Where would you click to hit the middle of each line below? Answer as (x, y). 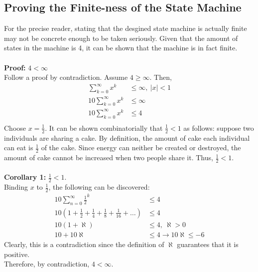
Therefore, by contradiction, (47, 264)
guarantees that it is (208, 244)
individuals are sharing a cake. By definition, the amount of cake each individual (127, 137)
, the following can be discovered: (99, 187)
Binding (16, 187)
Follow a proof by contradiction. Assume (66, 77)
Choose (15, 128)
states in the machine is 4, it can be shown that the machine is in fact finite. (121, 48)
